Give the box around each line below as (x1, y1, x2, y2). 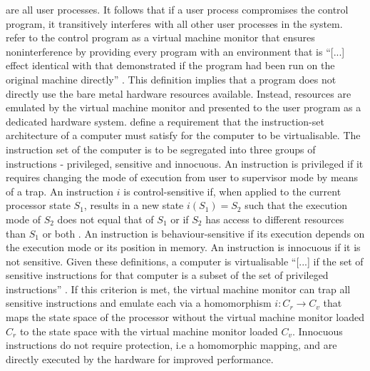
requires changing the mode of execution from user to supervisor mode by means (6, 170, 359, 185)
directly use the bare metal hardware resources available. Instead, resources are (6, 86, 351, 101)
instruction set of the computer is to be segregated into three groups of (6, 141, 316, 156)
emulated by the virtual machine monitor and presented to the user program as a (6, 100, 361, 115)
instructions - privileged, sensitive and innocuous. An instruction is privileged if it (6, 156, 364, 171)
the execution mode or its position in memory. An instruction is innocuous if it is (6, 240, 361, 255)
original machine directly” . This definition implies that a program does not (6, 71, 336, 86)
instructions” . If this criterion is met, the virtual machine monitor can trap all (6, 281, 351, 296)
